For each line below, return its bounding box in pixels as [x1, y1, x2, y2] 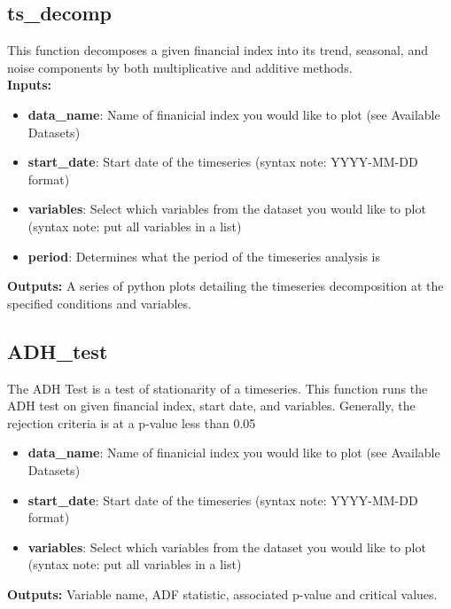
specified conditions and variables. [7, 293, 191, 312]
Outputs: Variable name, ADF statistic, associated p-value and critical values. [7, 584, 438, 603]
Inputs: [7, 75, 52, 94]
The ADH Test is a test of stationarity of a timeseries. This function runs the [7, 379, 428, 397]
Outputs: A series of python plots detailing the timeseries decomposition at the [7, 277, 444, 295]
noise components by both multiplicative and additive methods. [7, 58, 353, 76]
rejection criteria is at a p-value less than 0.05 [7, 413, 256, 432]
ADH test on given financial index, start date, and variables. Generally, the [7, 396, 416, 415]
